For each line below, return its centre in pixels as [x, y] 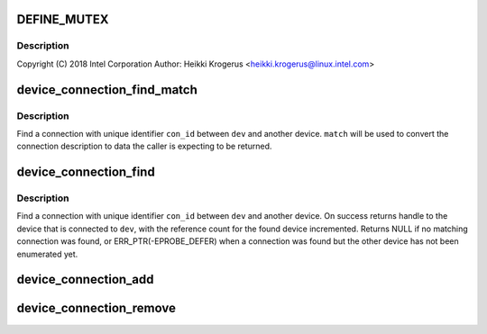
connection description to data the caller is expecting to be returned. [144, 146]
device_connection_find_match [107, 90]
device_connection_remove [96, 308]
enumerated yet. [47, 254]
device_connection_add [85, 280]
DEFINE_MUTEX [63, 19]
